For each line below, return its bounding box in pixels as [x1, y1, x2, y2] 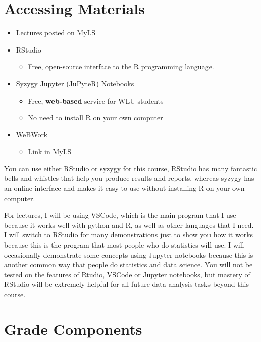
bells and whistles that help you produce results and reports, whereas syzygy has [4, 173, 254, 183]
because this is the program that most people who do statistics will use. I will [4, 239, 244, 250]
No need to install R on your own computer [28, 112, 163, 123]
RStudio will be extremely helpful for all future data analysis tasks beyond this [4, 279, 249, 289]
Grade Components [4, 318, 142, 339]
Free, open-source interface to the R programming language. [28, 61, 214, 72]
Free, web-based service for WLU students [28, 95, 164, 106]
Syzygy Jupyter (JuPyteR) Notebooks [16, 78, 134, 88]
